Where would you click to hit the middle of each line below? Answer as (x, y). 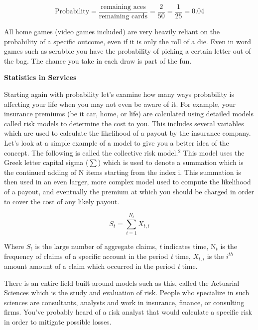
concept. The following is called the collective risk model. (91, 152)
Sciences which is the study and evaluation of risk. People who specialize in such (127, 292)
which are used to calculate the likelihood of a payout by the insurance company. (128, 133)
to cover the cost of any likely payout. (62, 201)
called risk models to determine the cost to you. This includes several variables (124, 123)
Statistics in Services (40, 77)
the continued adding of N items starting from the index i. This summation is (123, 172)
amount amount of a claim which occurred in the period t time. (101, 266)
